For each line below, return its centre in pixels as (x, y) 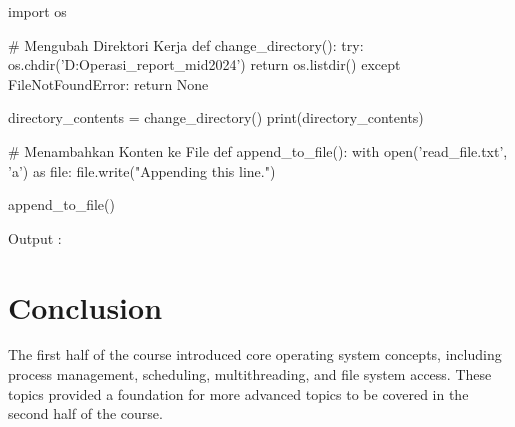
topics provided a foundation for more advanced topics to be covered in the (238, 393)
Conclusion (85, 306)
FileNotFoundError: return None (108, 83)
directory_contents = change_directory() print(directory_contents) (216, 117)
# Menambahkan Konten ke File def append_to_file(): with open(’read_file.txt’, (258, 150)
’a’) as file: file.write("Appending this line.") (142, 170)
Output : (35, 237)
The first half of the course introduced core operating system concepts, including (255, 354)
